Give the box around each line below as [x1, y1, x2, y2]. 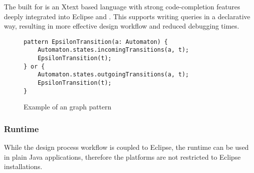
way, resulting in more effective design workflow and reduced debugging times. [4, 21, 239, 31]
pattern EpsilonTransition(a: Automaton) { [24, 38, 168, 45]
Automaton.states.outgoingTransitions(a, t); [37, 71, 189, 78]
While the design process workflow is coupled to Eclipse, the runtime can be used [4, 142, 249, 152]
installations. [4, 161, 42, 172]
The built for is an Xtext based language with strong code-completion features [4, 1, 240, 11]
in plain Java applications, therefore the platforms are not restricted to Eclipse [4, 151, 241, 162]
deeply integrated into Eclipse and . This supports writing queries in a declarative [4, 11, 251, 21]
